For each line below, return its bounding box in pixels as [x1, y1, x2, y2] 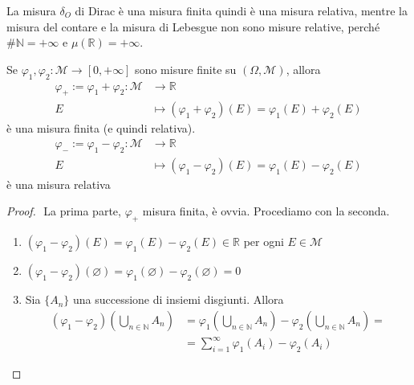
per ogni [243, 233, 284, 250]
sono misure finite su [135, 60, 237, 77]
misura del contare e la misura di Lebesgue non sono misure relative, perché [6, 18, 380, 35]
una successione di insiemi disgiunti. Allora [72, 291, 284, 308]
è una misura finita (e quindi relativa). [6, 120, 196, 137]
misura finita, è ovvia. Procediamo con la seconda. [142, 203, 390, 219]
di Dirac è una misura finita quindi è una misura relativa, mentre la [75, 2, 408, 18]
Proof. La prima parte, [6, 203, 121, 219]
